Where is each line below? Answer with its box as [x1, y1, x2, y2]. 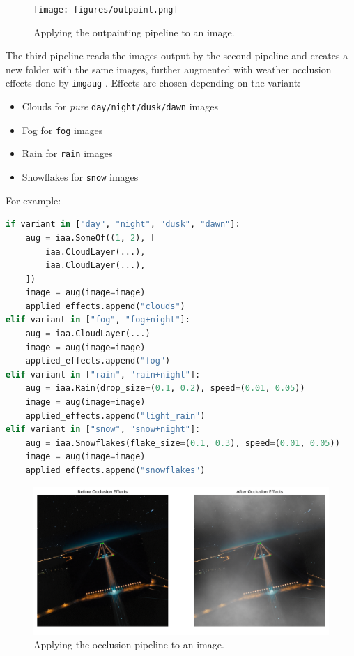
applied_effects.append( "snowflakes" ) [25, 465, 206, 475]
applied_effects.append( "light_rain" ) [25, 410, 206, 421]
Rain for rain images [22, 146, 113, 161]
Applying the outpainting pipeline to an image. [33, 24, 235, 39]
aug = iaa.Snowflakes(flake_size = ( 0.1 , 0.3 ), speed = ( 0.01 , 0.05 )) [25, 438, 340, 448]
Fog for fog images [22, 122, 103, 137]
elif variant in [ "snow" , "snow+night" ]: [6, 424, 201, 435]
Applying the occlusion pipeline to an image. [33, 637, 224, 652]
